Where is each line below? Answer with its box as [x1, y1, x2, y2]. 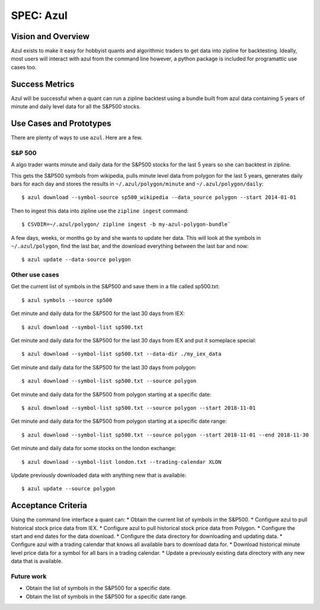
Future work [11, 572, 47, 580]
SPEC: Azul [11, 9, 68, 22]
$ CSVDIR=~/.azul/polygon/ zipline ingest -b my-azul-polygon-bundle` [21, 221, 231, 228]
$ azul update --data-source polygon [21, 256, 132, 263]
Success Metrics [11, 79, 75, 89]
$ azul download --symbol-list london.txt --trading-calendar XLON [21, 458, 222, 465]
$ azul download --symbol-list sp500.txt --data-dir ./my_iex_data [21, 351, 222, 358]
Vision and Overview [11, 31, 90, 41]
